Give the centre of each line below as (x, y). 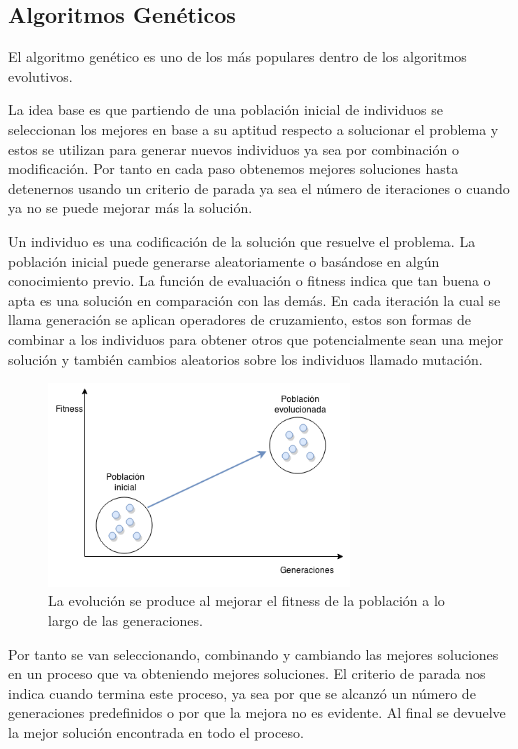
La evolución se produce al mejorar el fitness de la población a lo (246, 600)
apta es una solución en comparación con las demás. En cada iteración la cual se (254, 299)
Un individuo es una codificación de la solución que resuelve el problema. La (242, 240)
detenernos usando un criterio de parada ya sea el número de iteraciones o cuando (259, 187)
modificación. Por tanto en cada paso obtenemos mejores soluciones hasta (233, 168)
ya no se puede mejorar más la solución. (130, 207)
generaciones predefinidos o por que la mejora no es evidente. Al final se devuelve (257, 712)
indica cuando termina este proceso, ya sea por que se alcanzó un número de (242, 692)
